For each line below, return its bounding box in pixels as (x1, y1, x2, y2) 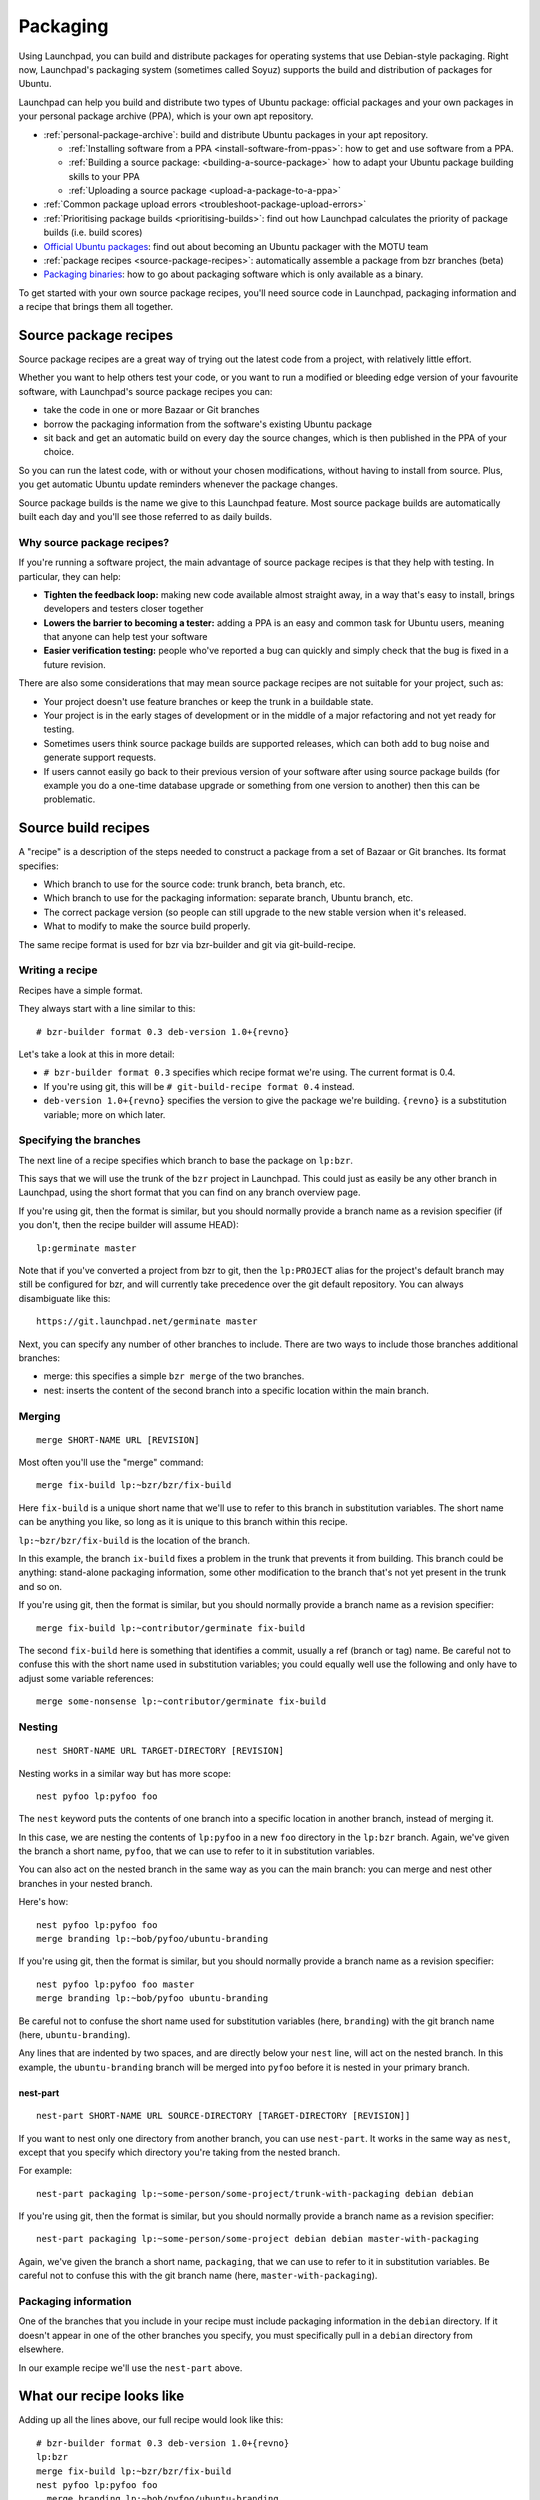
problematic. (43, 793, 96, 805)
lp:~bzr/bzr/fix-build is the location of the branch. (18, 1534, 250, 1546)
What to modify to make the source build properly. (43, 920, 251, 932)
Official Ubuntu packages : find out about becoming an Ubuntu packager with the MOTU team (43, 240, 429, 252)
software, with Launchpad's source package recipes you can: (18, 385, 273, 397)
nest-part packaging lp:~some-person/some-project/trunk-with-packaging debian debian (36, 2188, 474, 2199)
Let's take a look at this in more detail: (18, 1048, 175, 1060)
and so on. (18, 1580, 63, 1592)
